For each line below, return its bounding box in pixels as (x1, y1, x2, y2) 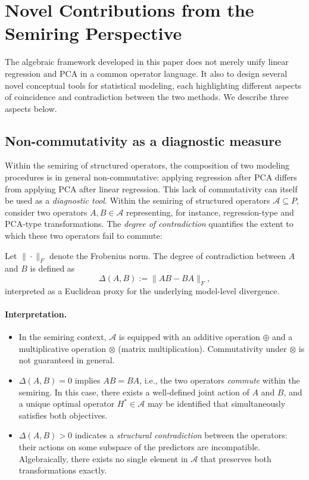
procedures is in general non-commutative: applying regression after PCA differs (5, 171, 297, 183)
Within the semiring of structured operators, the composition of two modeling (5, 159, 290, 172)
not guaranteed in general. (18, 354, 115, 366)
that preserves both (200, 452, 271, 465)
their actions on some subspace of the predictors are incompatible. (18, 440, 261, 453)
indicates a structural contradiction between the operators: (74, 429, 288, 441)
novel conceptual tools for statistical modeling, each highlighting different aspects (5, 79, 301, 91)
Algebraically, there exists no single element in (18, 452, 188, 465)
